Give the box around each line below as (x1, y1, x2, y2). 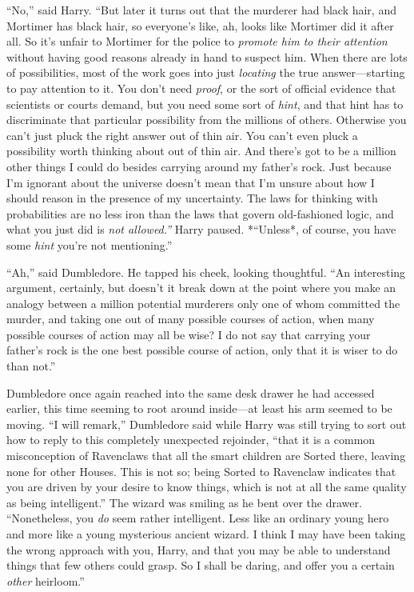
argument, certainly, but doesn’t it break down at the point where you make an (6, 279, 396, 296)
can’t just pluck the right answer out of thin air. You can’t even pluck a (6, 126, 358, 143)
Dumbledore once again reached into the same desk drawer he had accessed (6, 384, 375, 401)
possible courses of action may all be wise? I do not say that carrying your (6, 326, 371, 342)
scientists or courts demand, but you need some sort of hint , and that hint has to (6, 95, 404, 112)
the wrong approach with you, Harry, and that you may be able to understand (6, 541, 391, 558)
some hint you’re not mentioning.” (6, 236, 173, 253)
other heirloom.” (6, 572, 85, 589)
